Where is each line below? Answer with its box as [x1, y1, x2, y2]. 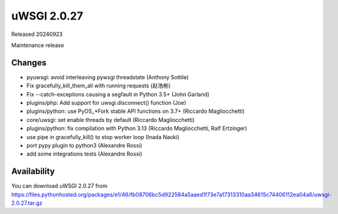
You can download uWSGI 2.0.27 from [11, 182, 108, 190]
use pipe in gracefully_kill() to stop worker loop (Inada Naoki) [26, 133, 180, 140]
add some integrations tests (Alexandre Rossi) [26, 150, 143, 158]
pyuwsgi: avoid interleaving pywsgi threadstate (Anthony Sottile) [26, 73, 189, 80]
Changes [11, 57, 47, 68]
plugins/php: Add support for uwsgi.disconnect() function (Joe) [26, 99, 187, 107]
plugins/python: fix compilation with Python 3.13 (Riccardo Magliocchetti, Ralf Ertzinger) [26, 125, 247, 132]
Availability [11, 166, 55, 177]
